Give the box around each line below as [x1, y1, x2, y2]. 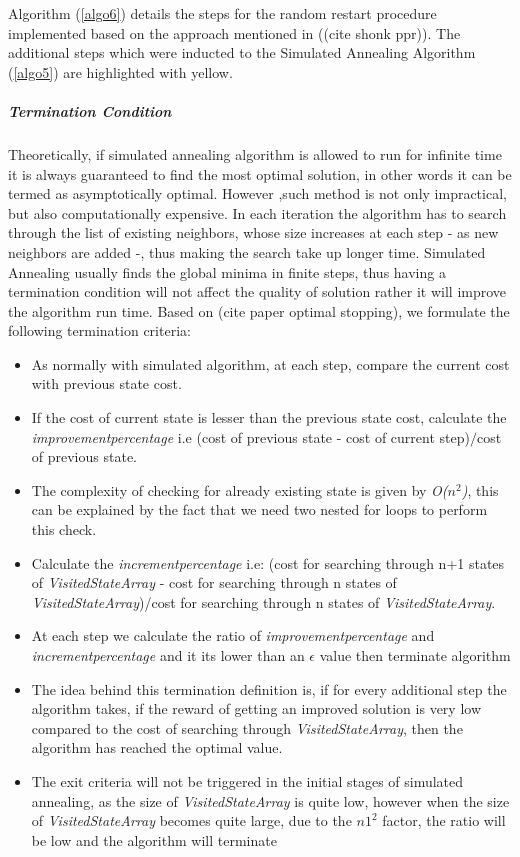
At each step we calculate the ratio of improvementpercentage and [31, 625, 435, 646]
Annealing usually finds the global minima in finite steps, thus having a [8, 261, 446, 282]
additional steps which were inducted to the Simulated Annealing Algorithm [8, 42, 476, 63]
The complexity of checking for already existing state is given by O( [31, 479, 448, 500]
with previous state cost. [31, 373, 182, 394]
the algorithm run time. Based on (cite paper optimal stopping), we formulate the [8, 300, 510, 321]
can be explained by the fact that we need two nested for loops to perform [31, 499, 488, 520]
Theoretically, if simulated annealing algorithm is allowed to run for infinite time [8, 143, 502, 164]
